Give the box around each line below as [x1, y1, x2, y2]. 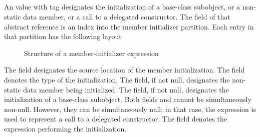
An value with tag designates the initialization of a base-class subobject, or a [4, 1, 240, 12]
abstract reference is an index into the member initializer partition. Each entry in [4, 21, 254, 31]
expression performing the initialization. [4, 123, 127, 133]
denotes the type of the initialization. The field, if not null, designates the [4, 74, 230, 84]
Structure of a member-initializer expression [24, 47, 159, 58]
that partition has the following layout [4, 31, 122, 41]
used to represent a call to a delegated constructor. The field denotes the [4, 113, 227, 124]
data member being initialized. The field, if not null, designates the [23, 84, 229, 94]
